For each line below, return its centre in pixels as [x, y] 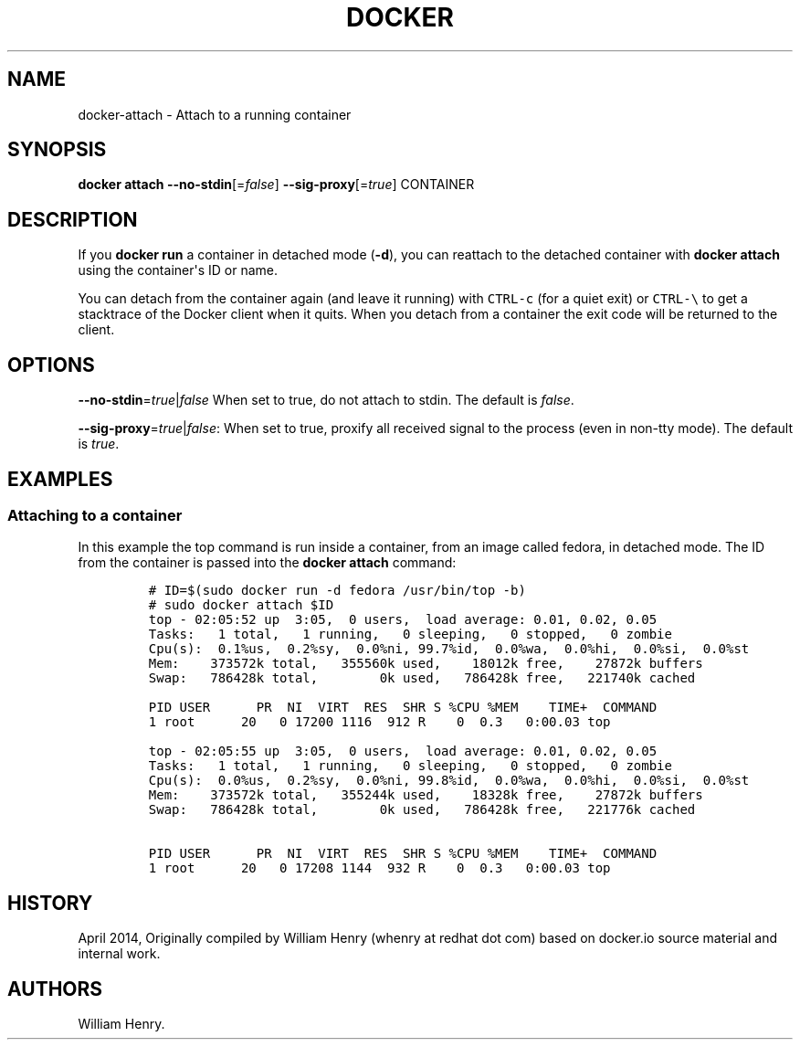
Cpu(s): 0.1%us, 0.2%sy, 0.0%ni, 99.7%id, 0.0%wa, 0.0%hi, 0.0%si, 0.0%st [449, 649]
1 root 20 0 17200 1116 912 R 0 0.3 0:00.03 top [379, 722]
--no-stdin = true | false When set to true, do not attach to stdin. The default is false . [326, 400]
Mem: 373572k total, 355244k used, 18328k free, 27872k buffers [426, 795]
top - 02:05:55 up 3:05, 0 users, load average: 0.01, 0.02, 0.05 [403, 751]
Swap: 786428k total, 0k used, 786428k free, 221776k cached [422, 810]
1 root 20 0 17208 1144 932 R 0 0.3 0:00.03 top [379, 868]
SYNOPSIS [57, 150]
